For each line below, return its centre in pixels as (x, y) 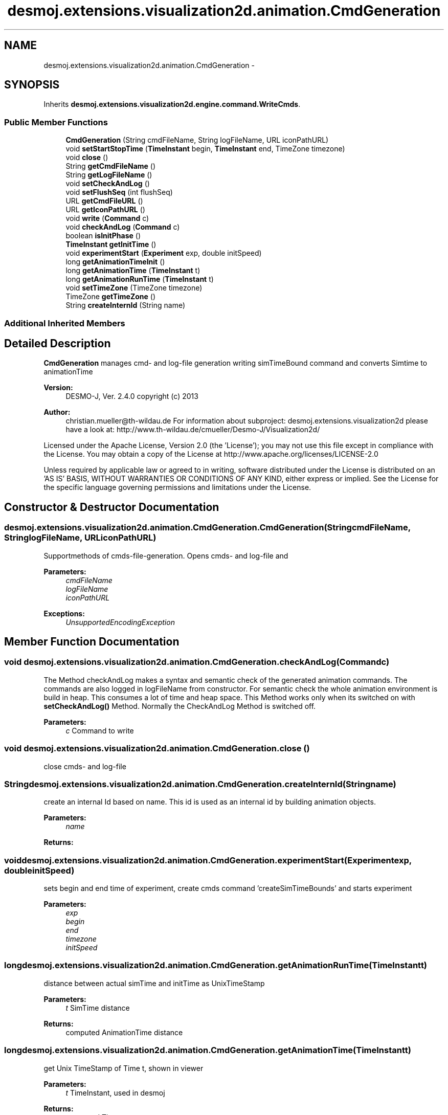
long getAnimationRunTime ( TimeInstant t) (140, 279)
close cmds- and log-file (85, 766)
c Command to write (100, 730)
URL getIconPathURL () (105, 210)
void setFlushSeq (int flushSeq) (119, 192)
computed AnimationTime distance (124, 1032)
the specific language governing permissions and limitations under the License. (177, 487)
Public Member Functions (56, 122)
